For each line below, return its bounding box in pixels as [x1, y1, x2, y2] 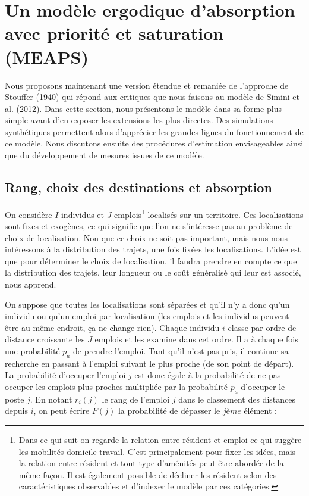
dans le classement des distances [178, 392, 295, 405]
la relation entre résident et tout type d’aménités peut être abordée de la [18, 457, 284, 469]
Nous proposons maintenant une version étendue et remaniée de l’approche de [5, 79, 289, 91]
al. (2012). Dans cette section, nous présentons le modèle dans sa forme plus [5, 102, 282, 114]
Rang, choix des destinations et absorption [5, 178, 272, 196]
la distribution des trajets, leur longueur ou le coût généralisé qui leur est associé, [5, 266, 301, 279]
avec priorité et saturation [5, 21, 224, 45]
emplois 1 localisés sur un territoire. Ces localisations [114, 206, 304, 220]
